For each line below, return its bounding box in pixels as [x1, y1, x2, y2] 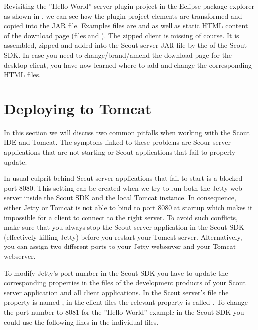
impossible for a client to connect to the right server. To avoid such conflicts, [4, 212, 238, 222]
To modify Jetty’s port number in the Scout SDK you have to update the [4, 267, 228, 278]
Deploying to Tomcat [4, 98, 152, 118]
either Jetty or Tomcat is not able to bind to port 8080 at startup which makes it [4, 202, 253, 213]
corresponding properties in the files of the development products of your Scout [4, 277, 246, 288]
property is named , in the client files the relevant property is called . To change [4, 297, 248, 307]
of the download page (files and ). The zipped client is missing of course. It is [4, 30, 239, 40]
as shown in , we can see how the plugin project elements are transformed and [4, 10, 242, 21]
